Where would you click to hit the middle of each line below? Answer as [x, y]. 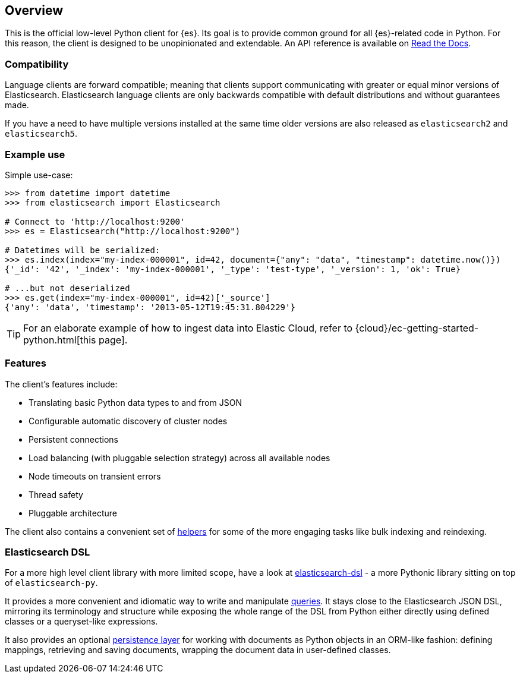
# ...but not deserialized [67, 288]
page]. [113, 340]
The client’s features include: [61, 384]
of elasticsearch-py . [51, 583]
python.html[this [60, 340]
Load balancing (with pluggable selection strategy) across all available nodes [179, 458]
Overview [34, 10]
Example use [35, 154]
